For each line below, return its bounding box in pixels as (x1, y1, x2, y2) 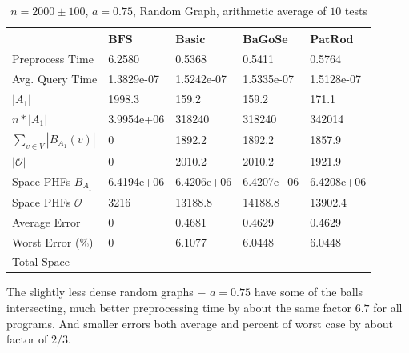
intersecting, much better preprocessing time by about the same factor (6, 299, 351, 316)
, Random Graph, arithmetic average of (132, 2, 327, 18)
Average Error (12, 213, 81, 230)
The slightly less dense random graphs (6, 283, 194, 300)
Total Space (12, 253, 70, 270)
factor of (6, 331, 48, 347)
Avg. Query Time (12, 70, 98, 87)
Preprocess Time (12, 50, 94, 67)
